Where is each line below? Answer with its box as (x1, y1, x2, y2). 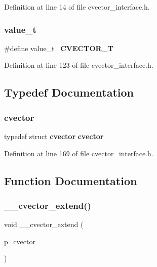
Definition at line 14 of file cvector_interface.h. (4, 2, 150, 12)
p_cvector (4, 236, 35, 246)
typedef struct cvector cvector (4, 131, 104, 141)
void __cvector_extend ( (4, 219, 84, 230)
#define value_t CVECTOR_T (4, 42, 113, 53)
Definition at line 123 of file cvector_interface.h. (4, 60, 153, 70)
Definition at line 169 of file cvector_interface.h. (4, 148, 153, 158)
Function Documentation (4, 172, 137, 188)
